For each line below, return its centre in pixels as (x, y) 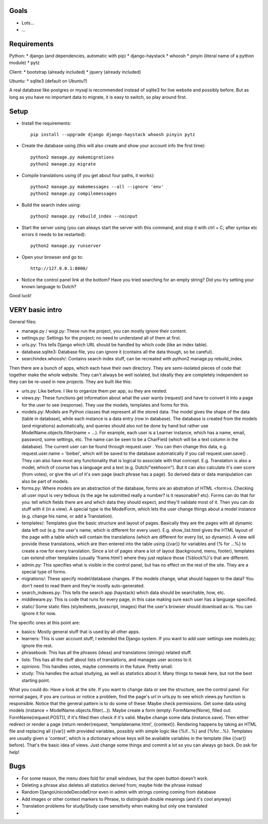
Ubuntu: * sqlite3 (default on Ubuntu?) (48, 81)
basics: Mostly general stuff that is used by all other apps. (81, 632)
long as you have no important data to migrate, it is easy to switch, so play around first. (98, 97)
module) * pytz (24, 63)
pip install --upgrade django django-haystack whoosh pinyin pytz (113, 135)
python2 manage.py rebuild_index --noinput (84, 216)
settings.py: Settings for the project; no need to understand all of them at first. (101, 338)
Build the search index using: (51, 205)
